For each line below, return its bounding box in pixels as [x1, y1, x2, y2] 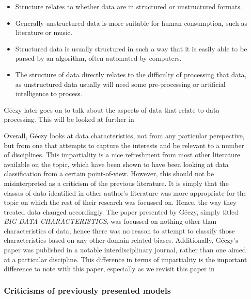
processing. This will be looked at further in [4, 114, 134, 124]
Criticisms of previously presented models [4, 284, 171, 296]
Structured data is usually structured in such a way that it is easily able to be [15, 43, 247, 53]
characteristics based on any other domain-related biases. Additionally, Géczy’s [4, 235, 238, 245]
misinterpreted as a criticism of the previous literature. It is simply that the [4, 178, 229, 188]
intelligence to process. [15, 88, 82, 99]
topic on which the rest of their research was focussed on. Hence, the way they [4, 197, 236, 207]
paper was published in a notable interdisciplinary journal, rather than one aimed [4, 245, 246, 255]
